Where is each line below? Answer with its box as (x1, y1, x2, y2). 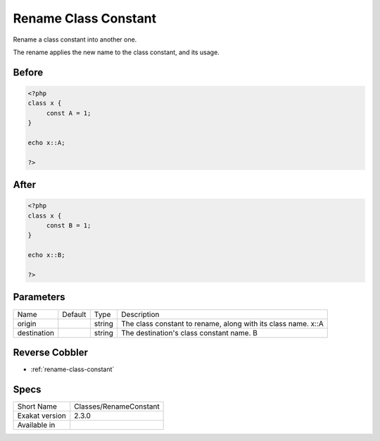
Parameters (13, 291, 65, 303)
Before (13, 66, 44, 78)
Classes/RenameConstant (74, 402, 160, 411)
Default (62, 309, 87, 319)
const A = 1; (46, 109, 91, 117)
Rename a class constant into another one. (13, 35, 137, 44)
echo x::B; (27, 251, 65, 259)
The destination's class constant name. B (120, 328, 258, 337)
